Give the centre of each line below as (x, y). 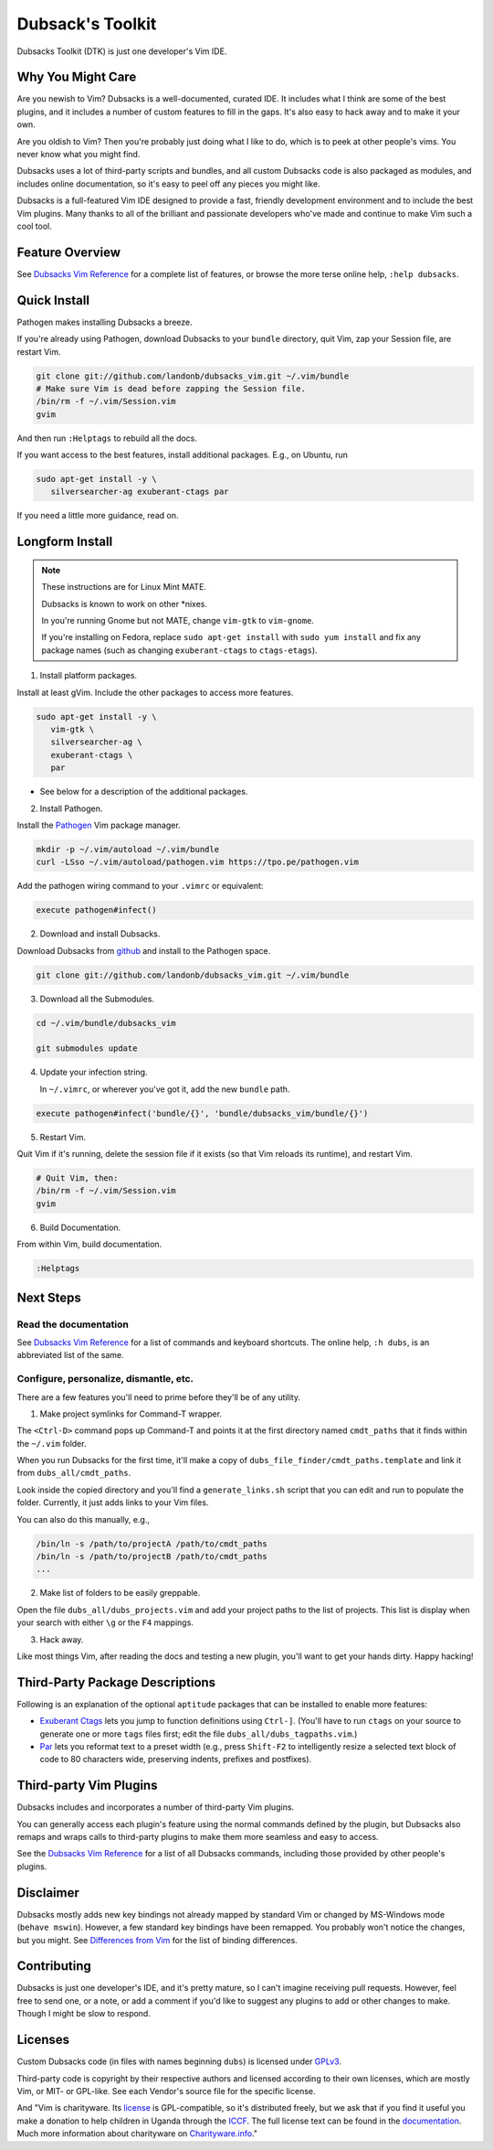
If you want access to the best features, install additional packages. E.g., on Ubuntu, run (183, 455)
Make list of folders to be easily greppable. (120, 1593)
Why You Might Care (77, 77)
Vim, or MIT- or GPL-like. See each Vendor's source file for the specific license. (166, 2091)
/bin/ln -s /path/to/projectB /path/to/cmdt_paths (152, 1556)
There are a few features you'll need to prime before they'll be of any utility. (159, 1397)
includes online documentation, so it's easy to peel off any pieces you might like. (168, 184)
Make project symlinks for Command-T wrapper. (131, 1414)
